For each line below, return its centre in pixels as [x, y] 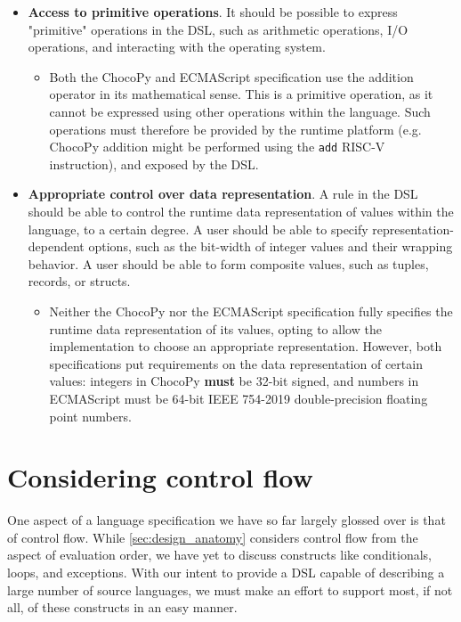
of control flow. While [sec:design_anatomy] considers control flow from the [213, 537]
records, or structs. [79, 281]
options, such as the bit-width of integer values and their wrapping [271, 246]
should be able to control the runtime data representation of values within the [241, 211]
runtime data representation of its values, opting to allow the [215, 328]
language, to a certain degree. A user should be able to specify [198, 229]
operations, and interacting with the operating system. [177, 47]
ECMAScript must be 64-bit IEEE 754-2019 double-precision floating [239, 398]
